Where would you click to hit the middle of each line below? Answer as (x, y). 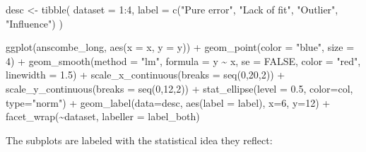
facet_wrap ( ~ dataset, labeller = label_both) (103, 116)
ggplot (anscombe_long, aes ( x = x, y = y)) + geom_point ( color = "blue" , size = (180, 47)
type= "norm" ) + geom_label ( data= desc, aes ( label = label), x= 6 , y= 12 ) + (168, 102)
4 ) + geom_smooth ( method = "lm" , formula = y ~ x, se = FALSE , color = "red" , (183, 60)
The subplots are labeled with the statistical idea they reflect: (139, 140)
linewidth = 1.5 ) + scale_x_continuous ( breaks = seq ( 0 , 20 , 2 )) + (146, 75)
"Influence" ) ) (34, 23)
